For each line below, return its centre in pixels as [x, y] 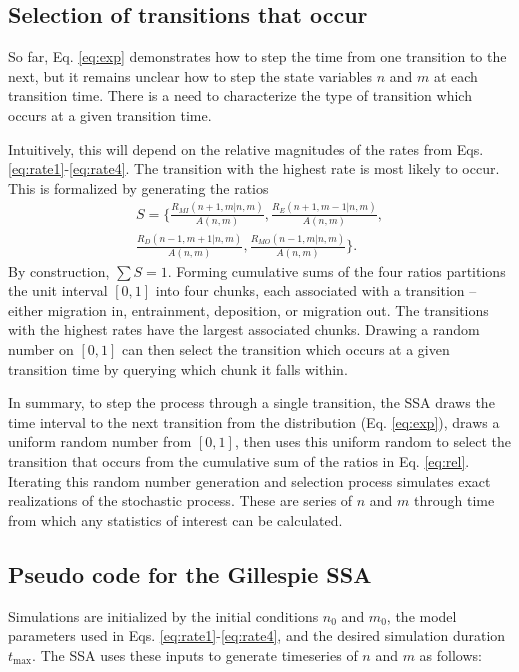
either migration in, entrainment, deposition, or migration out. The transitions [248, 309]
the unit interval [58, 290]
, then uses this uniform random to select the [373, 441]
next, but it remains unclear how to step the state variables [190, 75]
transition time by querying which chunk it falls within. [178, 368]
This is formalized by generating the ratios [138, 187]
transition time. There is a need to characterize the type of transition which [240, 95]
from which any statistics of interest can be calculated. [175, 519]
